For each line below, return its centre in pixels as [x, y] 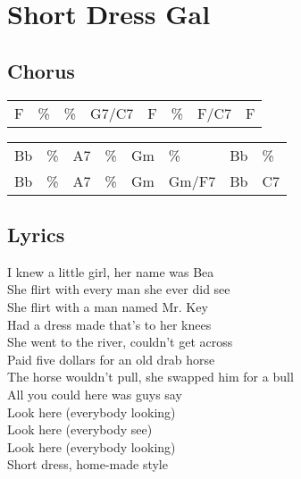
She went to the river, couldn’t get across [120, 342]
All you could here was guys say [95, 394]
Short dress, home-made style [88, 464]
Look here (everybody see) [80, 429]
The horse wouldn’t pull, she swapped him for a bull [150, 377]
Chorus [41, 70]
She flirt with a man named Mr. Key [108, 306]
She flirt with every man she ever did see [119, 289]
